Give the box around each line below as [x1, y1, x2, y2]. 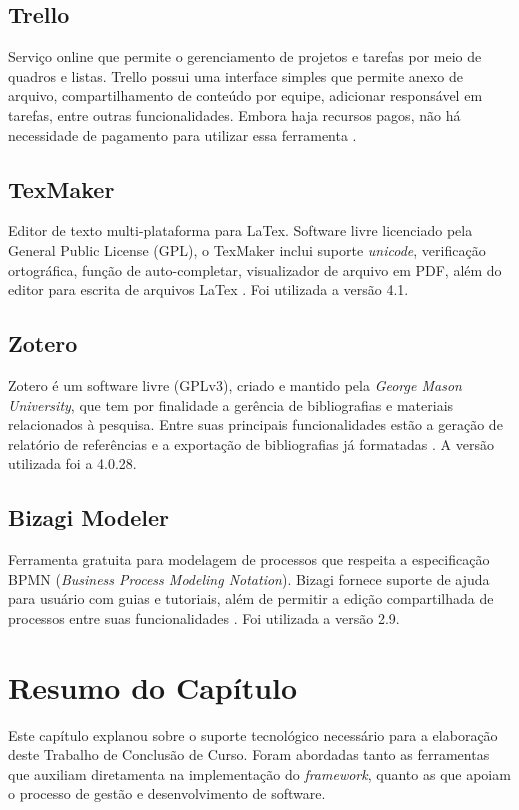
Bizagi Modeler [8, 502, 170, 533]
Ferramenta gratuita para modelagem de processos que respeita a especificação [8, 549, 490, 570]
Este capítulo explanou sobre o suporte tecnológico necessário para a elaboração [8, 724, 498, 745]
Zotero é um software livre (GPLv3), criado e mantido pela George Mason [8, 374, 462, 395]
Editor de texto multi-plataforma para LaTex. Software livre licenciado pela [8, 220, 473, 241]
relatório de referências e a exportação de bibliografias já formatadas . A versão [8, 433, 494, 454]
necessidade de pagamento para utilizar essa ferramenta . [8, 124, 357, 145]
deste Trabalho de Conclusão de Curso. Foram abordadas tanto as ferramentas [8, 744, 490, 765]
